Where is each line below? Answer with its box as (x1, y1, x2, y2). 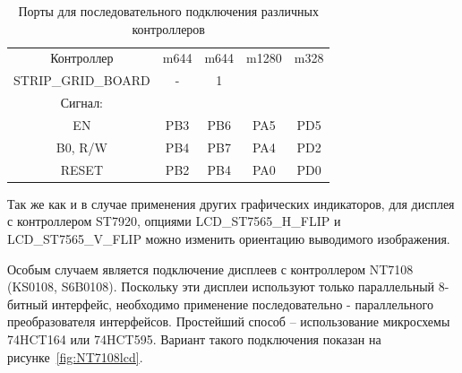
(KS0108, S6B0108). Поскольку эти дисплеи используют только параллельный (7, 277, 435, 296)
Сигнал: (60, 93, 104, 112)
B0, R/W (56, 137, 107, 156)
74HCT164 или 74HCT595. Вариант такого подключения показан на (7, 329, 381, 348)
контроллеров (132, 19, 205, 38)
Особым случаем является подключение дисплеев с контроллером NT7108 (7, 259, 414, 278)
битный (7, 294, 48, 313)
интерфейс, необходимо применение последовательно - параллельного (51, 294, 433, 313)
